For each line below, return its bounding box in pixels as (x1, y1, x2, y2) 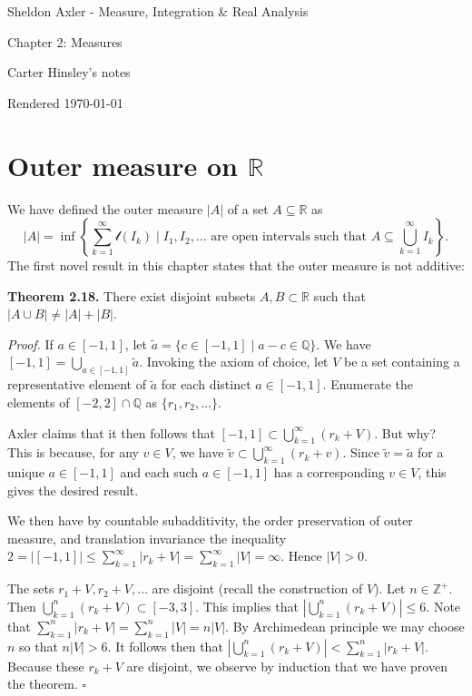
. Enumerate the (322, 375, 413, 394)
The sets (7, 579, 54, 598)
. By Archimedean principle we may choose (225, 616, 465, 635)
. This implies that (195, 596, 299, 615)
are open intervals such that (211, 230, 367, 244)
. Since (342, 443, 379, 462)
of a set (227, 199, 269, 218)
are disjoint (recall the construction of (152, 579, 363, 598)
